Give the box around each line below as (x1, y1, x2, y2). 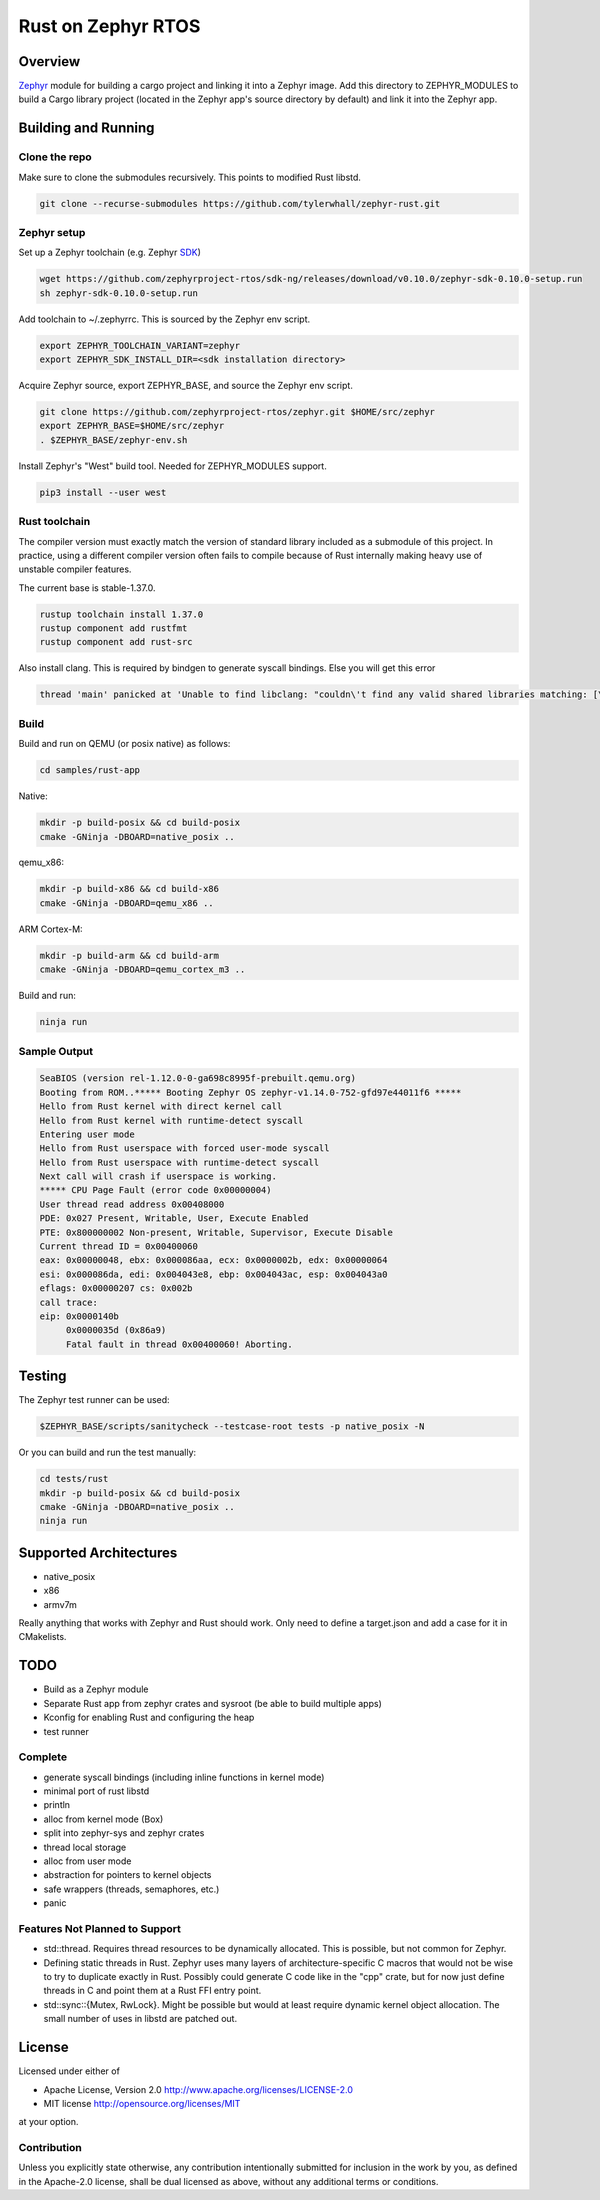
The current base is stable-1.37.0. (18, 581, 156, 594)
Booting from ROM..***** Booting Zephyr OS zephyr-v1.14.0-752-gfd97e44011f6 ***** (39, 1086, 462, 1098)
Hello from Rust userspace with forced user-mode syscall (39, 1143, 330, 1154)
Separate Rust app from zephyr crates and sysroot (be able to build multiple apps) (43, 1697, 382, 1709)
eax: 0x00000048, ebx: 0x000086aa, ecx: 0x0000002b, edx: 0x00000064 (39, 1255, 388, 1266)
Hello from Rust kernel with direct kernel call (39, 1101, 283, 1112)
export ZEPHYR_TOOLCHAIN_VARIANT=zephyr (39, 340, 240, 351)
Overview (18, 53, 81, 70)
